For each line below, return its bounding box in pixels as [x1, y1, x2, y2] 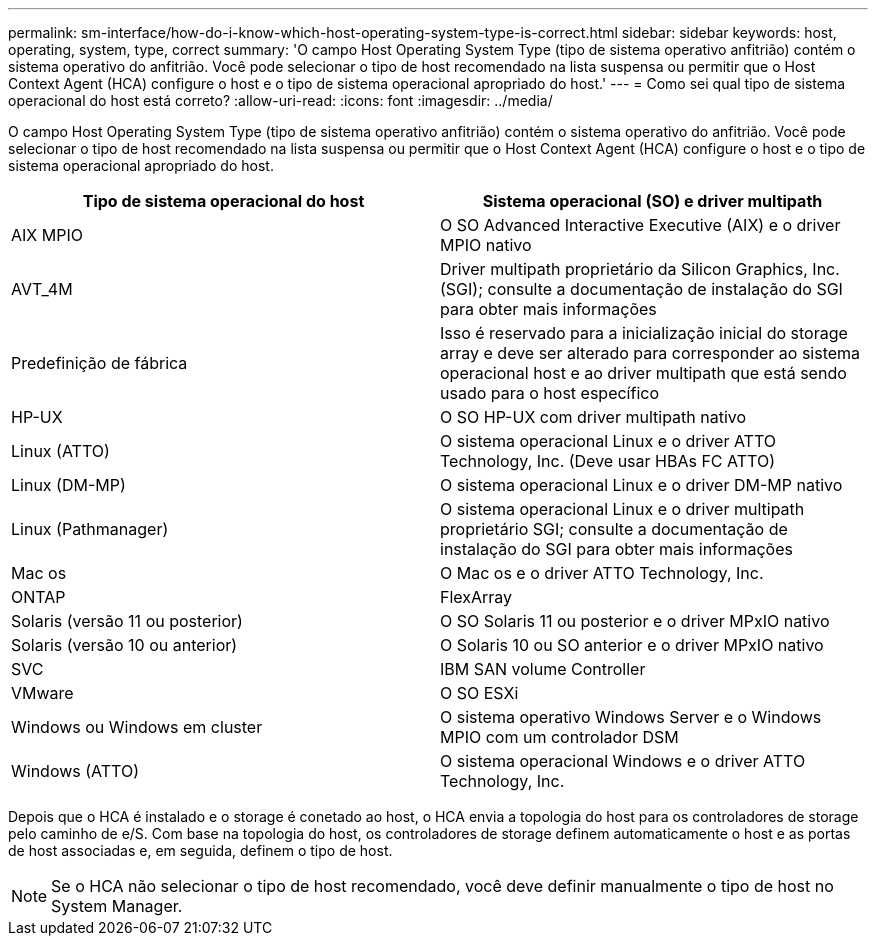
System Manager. [51, 896, 183, 916]
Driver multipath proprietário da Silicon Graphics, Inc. [440, 259, 840, 279]
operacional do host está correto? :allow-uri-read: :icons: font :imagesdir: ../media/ [8, 92, 553, 109]
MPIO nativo [440, 235, 532, 255]
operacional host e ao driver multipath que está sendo [440, 363, 847, 383]
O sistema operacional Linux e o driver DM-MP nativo [440, 475, 843, 495]
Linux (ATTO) [11, 441, 110, 461]
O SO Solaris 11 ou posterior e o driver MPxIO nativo [440, 611, 830, 631]
